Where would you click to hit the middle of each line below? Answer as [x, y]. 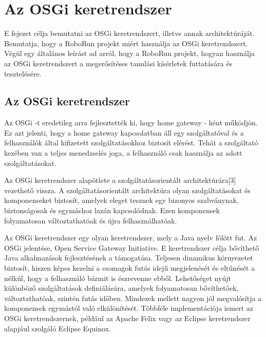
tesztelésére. [23, 73]
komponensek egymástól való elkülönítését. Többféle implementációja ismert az [129, 308]
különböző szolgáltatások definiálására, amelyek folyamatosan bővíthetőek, [121, 288]
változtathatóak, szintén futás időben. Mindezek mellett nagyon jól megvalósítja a [133, 298]
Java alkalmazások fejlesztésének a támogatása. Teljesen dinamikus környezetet [129, 258]
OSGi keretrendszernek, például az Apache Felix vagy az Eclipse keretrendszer [127, 318]
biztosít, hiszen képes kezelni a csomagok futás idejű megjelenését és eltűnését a [130, 268]
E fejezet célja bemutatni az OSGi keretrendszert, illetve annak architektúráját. [129, 33]
